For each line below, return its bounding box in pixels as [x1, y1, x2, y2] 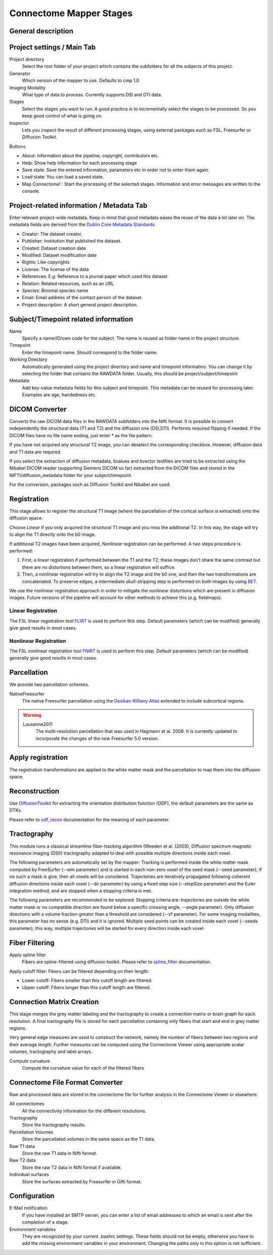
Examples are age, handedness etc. [22, 392, 97, 398]
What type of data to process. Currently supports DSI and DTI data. [22, 91, 162, 98]
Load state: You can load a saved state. [22, 174, 104, 180]
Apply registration [9, 753, 68, 762]
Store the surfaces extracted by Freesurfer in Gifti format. [22, 1178, 142, 1185]
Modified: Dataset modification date [22, 252, 97, 258]
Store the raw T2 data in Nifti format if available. [22, 1164, 122, 1170]
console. [22, 188, 40, 194]
